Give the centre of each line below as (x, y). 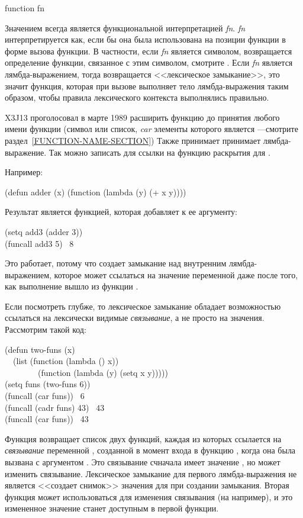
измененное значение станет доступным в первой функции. (112, 508)
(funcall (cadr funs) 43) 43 (55, 407)
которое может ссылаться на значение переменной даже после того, (176, 274)
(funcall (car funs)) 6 (45, 396)
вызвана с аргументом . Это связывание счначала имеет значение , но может (143, 462)
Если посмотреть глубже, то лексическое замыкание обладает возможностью (143, 306)
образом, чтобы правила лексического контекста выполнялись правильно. (137, 97)
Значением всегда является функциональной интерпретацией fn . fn (125, 28)
